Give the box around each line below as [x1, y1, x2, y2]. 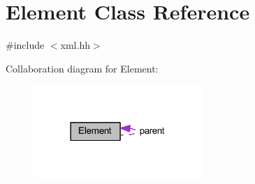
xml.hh [60, 38, 90, 52]
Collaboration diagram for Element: [6, 61, 159, 75]
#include [6, 38, 45, 52]
